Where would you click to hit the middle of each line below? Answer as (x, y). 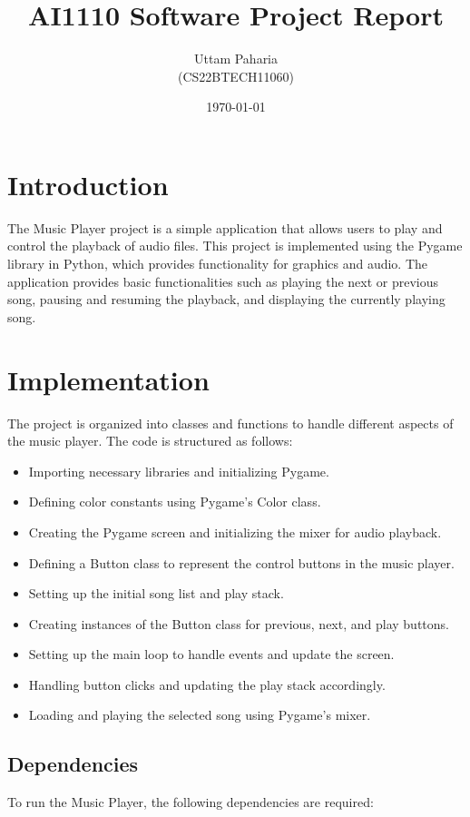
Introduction (88, 184)
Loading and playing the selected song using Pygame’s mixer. (200, 715)
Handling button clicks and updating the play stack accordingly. (207, 684)
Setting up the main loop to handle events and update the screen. (211, 654)
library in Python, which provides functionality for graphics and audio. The (218, 264)
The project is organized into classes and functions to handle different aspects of (230, 423)
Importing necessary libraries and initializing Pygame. (179, 471)
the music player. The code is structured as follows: (150, 441)
